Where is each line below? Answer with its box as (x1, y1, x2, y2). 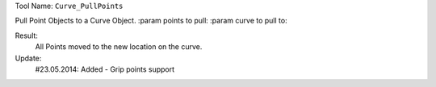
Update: (15, 53, 42, 63)
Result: (15, 31, 38, 40)
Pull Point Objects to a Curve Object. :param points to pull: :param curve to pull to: (15, 16, 287, 26)
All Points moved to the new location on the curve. (35, 42, 203, 52)
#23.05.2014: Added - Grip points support (35, 64, 175, 74)
